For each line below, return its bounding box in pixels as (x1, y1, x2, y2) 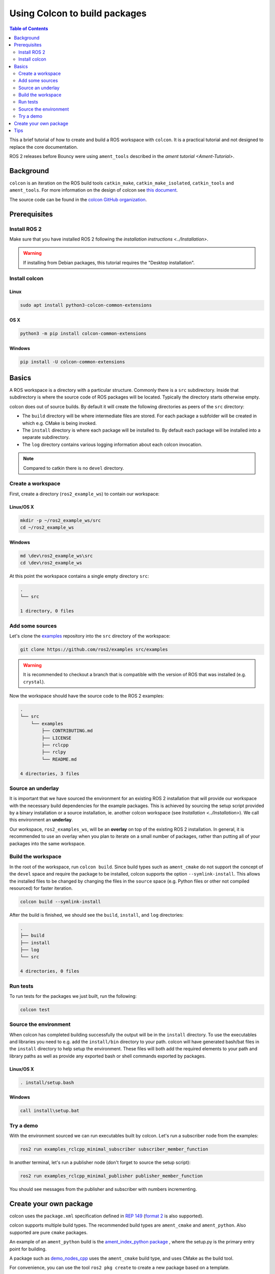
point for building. (9, 1246, 47, 1252)
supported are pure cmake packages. (9, 1229, 88, 1235)
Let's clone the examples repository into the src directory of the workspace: (9, 632, 171, 639)
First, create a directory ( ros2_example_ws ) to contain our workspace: (9, 491, 160, 497)
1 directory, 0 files (20, 608, 74, 614)
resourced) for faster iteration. (9, 885, 73, 891)
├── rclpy (41, 749, 66, 755)
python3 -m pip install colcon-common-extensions (20, 330, 147, 336)
